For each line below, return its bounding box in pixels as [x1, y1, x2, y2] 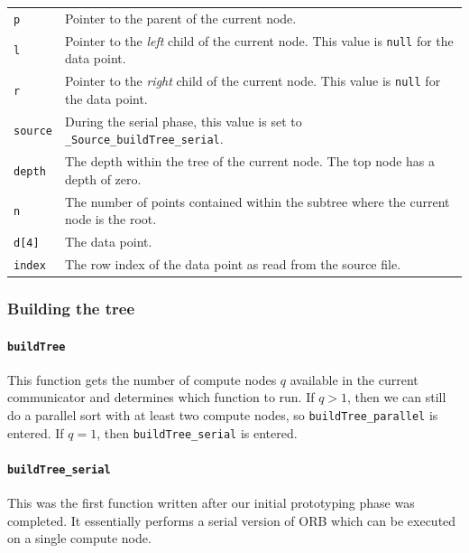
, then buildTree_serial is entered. [97, 423, 298, 442]
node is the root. [64, 210, 157, 229]
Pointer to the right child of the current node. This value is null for [64, 71, 441, 90]
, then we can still [347, 388, 446, 407]
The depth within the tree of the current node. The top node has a [64, 152, 436, 171]
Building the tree [7, 297, 135, 320]
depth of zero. [64, 169, 142, 188]
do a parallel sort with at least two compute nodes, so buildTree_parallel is [7, 405, 438, 424]
